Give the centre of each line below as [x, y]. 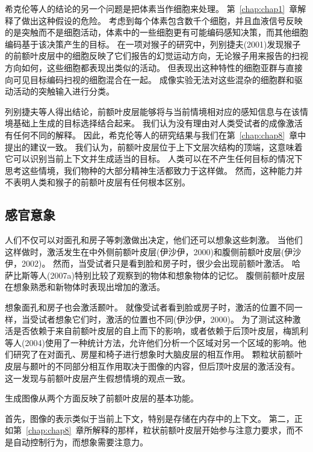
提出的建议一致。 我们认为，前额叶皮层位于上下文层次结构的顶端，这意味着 [154, 147]
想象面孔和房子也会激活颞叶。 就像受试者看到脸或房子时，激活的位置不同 [150, 307]
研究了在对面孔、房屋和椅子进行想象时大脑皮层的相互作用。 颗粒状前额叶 [158, 354]
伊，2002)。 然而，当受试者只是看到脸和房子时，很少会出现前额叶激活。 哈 [153, 263]
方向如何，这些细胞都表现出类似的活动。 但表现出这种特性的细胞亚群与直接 [154, 67]
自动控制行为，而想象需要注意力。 [80, 442]
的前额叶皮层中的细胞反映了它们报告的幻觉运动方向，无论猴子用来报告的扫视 [156, 56]
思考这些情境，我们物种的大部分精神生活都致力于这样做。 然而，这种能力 [150, 170]
